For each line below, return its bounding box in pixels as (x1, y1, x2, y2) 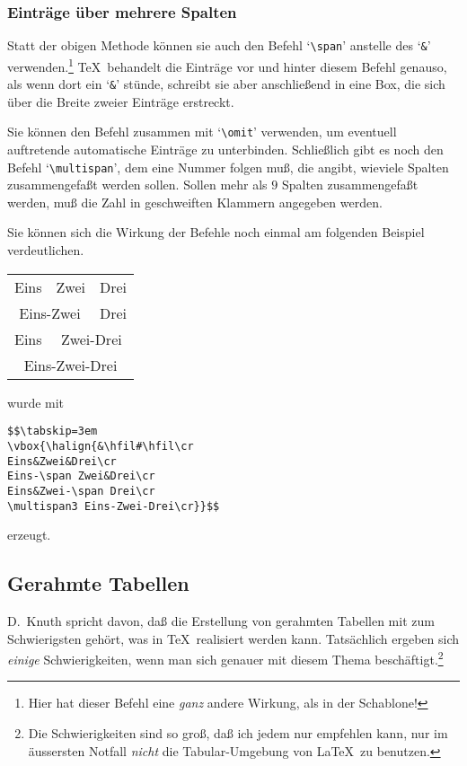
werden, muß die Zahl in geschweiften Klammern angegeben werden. (7, 192, 383, 211)
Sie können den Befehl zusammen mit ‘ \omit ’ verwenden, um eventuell (7, 122, 397, 141)
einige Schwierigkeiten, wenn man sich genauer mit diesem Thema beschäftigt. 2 (7, 647, 444, 668)
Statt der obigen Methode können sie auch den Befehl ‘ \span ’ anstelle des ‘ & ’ (7, 36, 431, 55)
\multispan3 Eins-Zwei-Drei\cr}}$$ (7, 499, 220, 513)
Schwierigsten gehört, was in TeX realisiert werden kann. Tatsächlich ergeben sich (7, 629, 460, 647)
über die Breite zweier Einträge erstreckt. (7, 92, 234, 110)
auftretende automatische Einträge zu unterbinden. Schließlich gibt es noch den (7, 140, 444, 159)
